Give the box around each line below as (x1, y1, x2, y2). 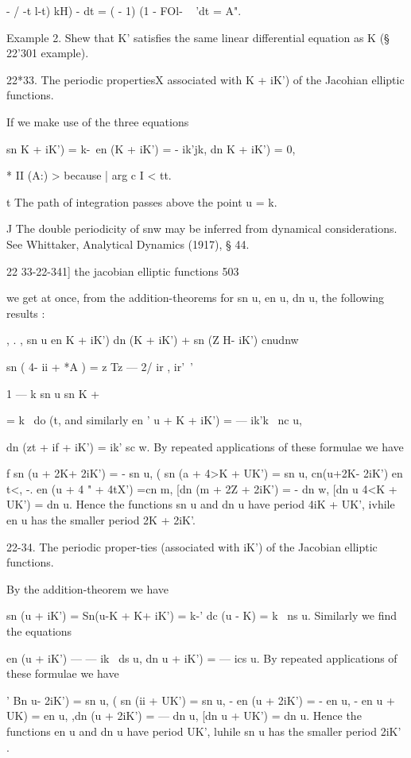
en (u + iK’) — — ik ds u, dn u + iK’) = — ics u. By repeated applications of (6, 649, 397, 666)
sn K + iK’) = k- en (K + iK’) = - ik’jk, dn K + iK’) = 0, (6, 140, 296, 157)
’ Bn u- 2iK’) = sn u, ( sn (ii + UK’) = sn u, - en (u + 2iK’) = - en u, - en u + (6, 691, 395, 708)
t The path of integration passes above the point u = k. (6, 193, 277, 210)
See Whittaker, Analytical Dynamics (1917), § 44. (6, 235, 250, 252)
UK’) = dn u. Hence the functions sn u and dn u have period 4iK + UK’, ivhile (6, 496, 395, 512)
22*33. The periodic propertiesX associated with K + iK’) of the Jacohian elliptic (6, 71, 405, 87)
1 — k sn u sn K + (6, 385, 100, 401)
